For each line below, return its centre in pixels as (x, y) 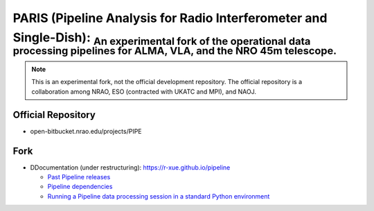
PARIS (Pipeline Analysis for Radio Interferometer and (170, 18)
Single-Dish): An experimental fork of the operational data (162, 39)
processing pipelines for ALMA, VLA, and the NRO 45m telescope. (175, 51)
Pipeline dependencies (80, 187)
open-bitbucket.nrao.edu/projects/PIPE (86, 131)
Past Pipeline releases (79, 177)
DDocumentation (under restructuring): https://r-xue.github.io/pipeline (130, 167)
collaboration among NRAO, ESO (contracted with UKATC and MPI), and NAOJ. (144, 91)
